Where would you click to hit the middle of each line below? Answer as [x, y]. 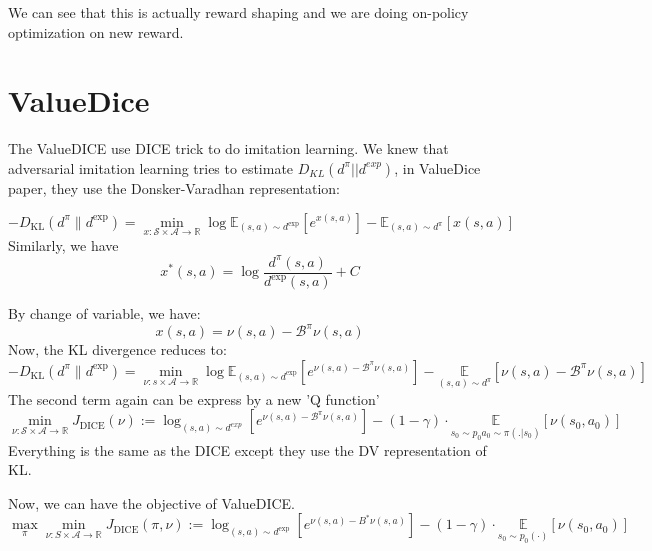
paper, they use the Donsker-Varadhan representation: [174, 187]
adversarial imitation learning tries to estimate [151, 167]
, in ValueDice [437, 167]
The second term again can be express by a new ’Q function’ [194, 398]
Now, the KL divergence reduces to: [117, 349]
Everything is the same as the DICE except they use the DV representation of [247, 449]
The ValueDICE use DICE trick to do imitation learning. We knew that [228, 148]
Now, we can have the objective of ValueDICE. [151, 502]
